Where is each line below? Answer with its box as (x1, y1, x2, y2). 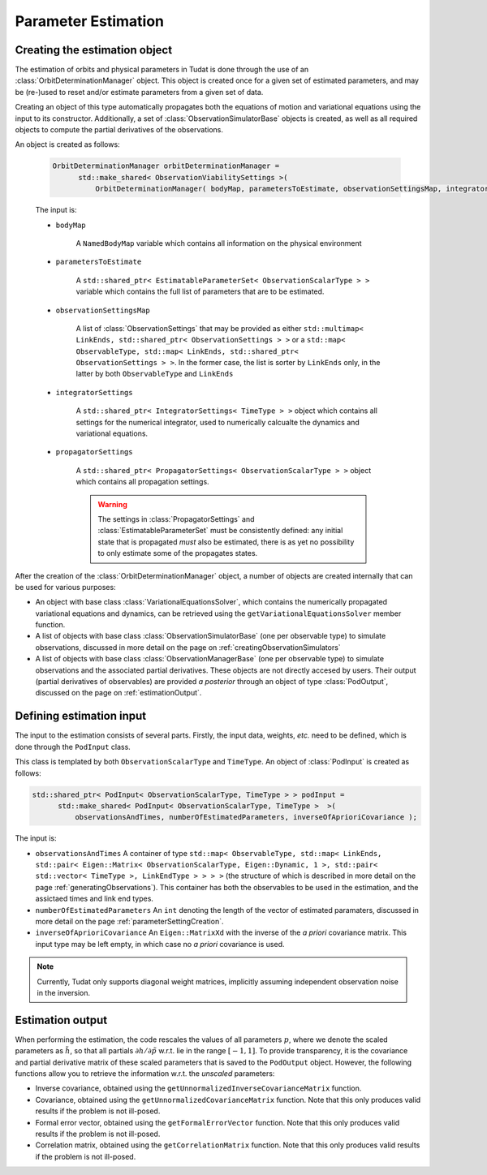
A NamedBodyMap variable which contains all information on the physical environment (75, 238, 362, 247)
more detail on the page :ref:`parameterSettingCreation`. (35, 917, 224, 926)
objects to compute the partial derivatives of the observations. (15, 125, 223, 135)
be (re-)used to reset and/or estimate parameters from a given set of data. (15, 87, 264, 97)
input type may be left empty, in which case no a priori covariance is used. (35, 939, 285, 949)
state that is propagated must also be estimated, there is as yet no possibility (97, 536, 355, 547)
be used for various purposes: (15, 582, 117, 592)
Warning (97, 499, 127, 509)
